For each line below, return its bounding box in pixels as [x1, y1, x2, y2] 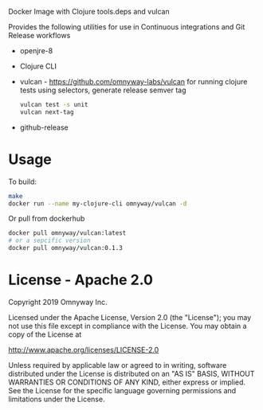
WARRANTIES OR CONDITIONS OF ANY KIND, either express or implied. [8, 377, 245, 387]
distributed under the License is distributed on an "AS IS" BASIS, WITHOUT [8, 369, 255, 378]
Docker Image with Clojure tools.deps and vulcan [8, 7, 170, 16]
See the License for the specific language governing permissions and [8, 386, 237, 395]
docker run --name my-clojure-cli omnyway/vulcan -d [8, 199, 187, 208]
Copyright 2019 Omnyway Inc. [8, 298, 108, 307]
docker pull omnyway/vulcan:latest [8, 229, 127, 237]
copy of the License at [8, 330, 82, 339]
